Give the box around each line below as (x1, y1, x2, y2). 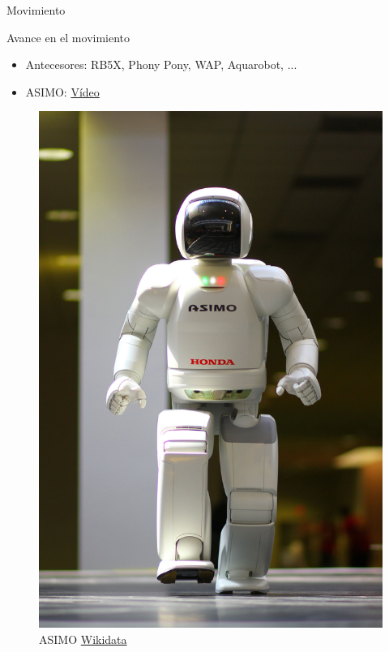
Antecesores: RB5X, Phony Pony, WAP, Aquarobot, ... (25, 56, 297, 73)
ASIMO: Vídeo (25, 83, 100, 100)
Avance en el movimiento (6, 28, 130, 45)
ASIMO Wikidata (39, 630, 127, 647)
